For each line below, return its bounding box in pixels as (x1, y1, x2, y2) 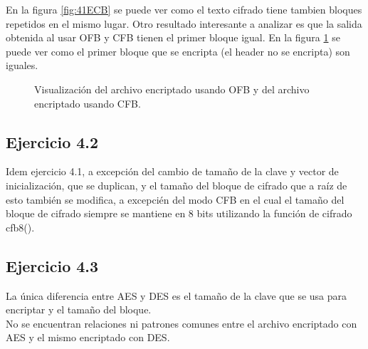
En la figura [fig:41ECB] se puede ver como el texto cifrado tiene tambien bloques (6, 2, 362, 16)
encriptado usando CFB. (34, 95, 141, 110)
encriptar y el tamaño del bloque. (6, 302, 152, 317)
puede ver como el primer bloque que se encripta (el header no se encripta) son (6, 43, 350, 58)
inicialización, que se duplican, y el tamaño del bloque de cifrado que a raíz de (6, 177, 347, 192)
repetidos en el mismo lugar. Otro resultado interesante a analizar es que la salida (6, 16, 362, 31)
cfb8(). (6, 219, 35, 234)
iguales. (6, 58, 38, 73)
